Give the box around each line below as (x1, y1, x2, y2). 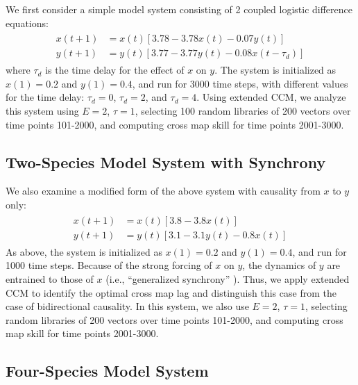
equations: (6, 15, 49, 30)
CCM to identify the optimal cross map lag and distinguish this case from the (6, 285, 336, 300)
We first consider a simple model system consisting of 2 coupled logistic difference (6, 2, 353, 16)
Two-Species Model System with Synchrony (6, 151, 326, 172)
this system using (6, 104, 79, 118)
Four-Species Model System (6, 360, 209, 382)
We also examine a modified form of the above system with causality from (6, 183, 321, 198)
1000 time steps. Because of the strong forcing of (6, 258, 212, 272)
